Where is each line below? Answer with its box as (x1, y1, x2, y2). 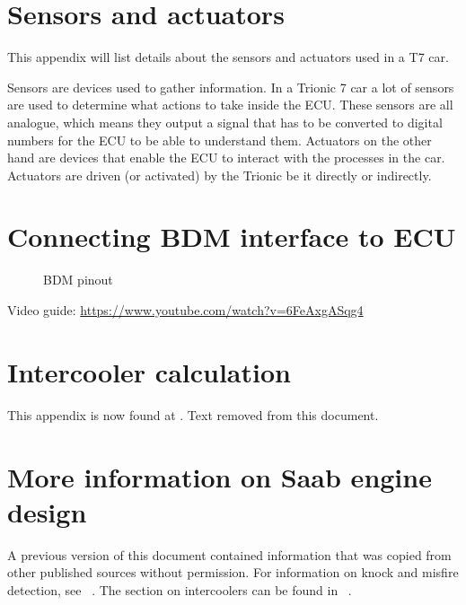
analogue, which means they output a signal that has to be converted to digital (7, 112, 443, 131)
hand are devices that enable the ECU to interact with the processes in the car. (7, 148, 445, 167)
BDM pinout (43, 270, 113, 289)
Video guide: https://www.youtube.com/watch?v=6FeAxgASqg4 (7, 301, 364, 319)
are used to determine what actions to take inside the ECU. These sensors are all (7, 95, 453, 114)
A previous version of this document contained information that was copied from (7, 545, 452, 564)
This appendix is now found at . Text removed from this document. (7, 405, 379, 424)
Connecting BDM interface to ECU (7, 218, 456, 255)
